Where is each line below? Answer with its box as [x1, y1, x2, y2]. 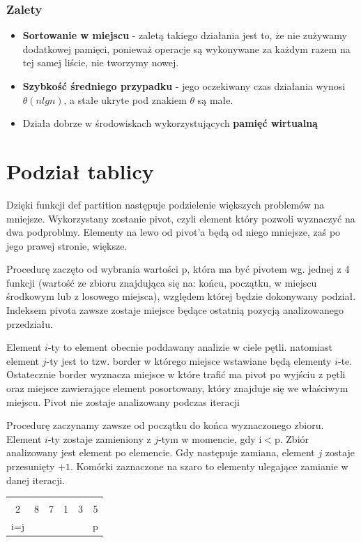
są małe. [197, 92, 233, 107]
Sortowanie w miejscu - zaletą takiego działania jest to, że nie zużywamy [22, 28, 347, 43]
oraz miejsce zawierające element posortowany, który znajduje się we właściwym [6, 381, 348, 396]
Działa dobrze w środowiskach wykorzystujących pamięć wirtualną [22, 116, 318, 130]
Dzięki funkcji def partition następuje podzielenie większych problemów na [6, 197, 325, 211]
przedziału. [6, 316, 53, 331]
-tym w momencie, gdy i [158, 431, 262, 446]
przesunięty [6, 459, 55, 473]
